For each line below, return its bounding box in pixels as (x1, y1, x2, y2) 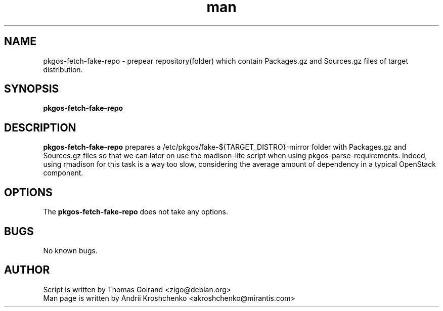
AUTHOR (4, 263, 50, 277)
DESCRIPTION (4, 121, 76, 134)
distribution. (43, 65, 83, 74)
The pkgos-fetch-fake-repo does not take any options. (43, 207, 228, 216)
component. (43, 168, 83, 177)
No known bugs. (43, 246, 98, 255)
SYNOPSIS (4, 82, 59, 96)
